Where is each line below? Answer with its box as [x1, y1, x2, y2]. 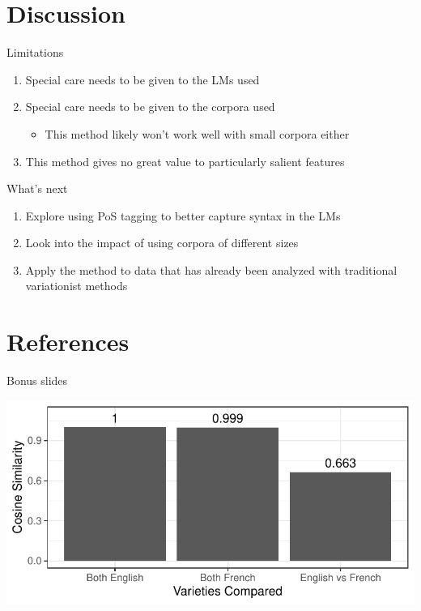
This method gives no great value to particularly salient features [25, 152, 345, 169]
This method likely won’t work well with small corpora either [45, 125, 350, 142]
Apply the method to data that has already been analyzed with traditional [25, 261, 398, 278]
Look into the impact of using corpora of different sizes [25, 234, 299, 251]
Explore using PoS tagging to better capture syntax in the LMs [25, 207, 341, 224]
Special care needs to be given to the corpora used [25, 98, 275, 115]
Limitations [6, 44, 64, 61]
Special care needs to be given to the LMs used [25, 70, 260, 88]
